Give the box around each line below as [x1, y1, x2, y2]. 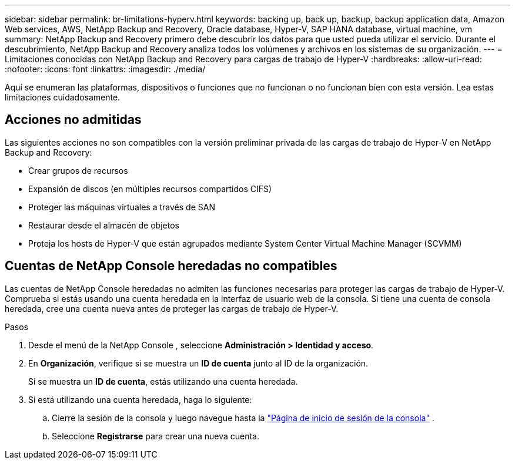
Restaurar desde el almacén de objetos [28, 220, 179, 230]
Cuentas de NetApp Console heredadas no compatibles [5, 258, 337, 274]
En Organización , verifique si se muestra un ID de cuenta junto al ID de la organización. [28, 358, 369, 368]
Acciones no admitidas [5, 112, 142, 127]
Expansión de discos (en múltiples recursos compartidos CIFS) [28, 183, 272, 194]
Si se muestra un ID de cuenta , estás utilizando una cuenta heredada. [28, 376, 298, 386]
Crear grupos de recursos [28, 165, 128, 176]
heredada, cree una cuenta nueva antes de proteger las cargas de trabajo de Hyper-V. [5, 303, 339, 314]
